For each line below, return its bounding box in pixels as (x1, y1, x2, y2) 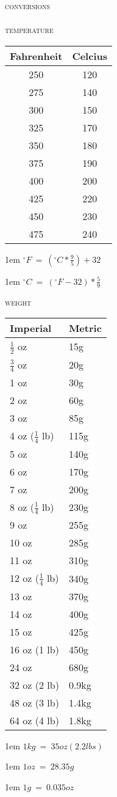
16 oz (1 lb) (10, 642, 59, 656)
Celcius (72, 48, 107, 63)
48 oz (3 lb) (10, 695, 59, 710)
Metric (68, 321, 102, 336)
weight (5, 295, 32, 308)
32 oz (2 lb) (10, 677, 59, 692)
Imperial (10, 321, 52, 336)
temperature (5, 23, 54, 36)
